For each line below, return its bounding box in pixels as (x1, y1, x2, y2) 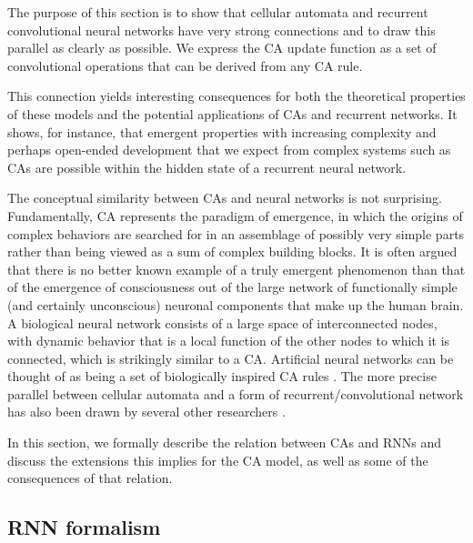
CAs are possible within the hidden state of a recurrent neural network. (7, 157, 407, 176)
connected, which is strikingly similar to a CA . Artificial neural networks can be (7, 348, 454, 367)
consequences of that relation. (7, 468, 173, 488)
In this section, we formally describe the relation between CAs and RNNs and (7, 433, 442, 452)
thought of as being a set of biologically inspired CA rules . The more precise (7, 367, 437, 386)
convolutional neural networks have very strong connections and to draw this (7, 20, 436, 39)
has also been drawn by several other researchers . (7, 402, 286, 421)
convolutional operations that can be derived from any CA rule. (7, 55, 363, 75)
